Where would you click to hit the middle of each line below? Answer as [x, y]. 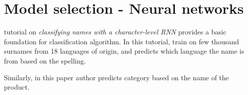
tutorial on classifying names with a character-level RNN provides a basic [115, 32]
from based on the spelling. [45, 60]
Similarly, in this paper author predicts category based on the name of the [117, 77]
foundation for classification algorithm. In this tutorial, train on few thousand [122, 41]
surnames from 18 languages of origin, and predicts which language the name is [124, 51]
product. [17, 87]
